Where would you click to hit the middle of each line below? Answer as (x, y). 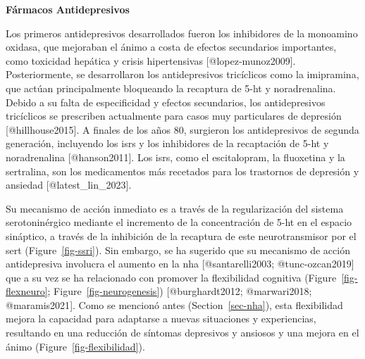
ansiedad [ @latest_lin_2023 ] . (69, 185)
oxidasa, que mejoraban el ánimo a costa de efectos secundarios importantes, (171, 47)
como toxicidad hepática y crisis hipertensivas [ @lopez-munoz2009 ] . (151, 60)
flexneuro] (27, 291)
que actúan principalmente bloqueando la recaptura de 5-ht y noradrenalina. (171, 88)
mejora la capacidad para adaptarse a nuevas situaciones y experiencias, (161, 319)
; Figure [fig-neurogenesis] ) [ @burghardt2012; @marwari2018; (180, 291)
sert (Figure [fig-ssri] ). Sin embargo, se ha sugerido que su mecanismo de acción (178, 250)
